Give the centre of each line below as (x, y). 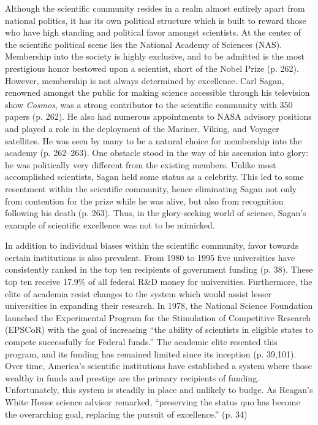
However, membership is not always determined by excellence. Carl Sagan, (145, 80)
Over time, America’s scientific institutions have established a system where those (158, 366)
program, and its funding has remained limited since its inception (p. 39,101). (151, 353)
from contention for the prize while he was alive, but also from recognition (144, 201)
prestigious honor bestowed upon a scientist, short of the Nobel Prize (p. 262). (152, 68)
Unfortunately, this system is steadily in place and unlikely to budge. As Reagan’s (159, 390)
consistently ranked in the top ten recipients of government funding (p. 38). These (159, 269)
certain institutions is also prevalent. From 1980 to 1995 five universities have (150, 257)
